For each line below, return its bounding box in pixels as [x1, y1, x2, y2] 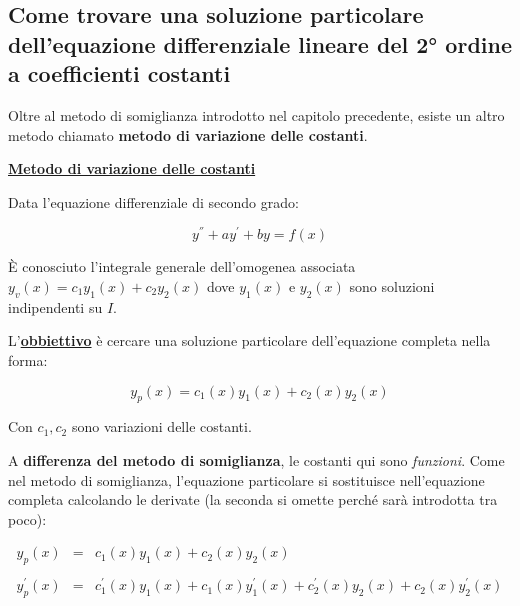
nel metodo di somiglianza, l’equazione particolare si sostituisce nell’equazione [8, 469, 485, 490]
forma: [8, 350, 48, 371]
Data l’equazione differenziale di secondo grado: [8, 191, 299, 212]
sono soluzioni [349, 276, 435, 297]
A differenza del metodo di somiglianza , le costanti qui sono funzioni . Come [8, 450, 505, 470]
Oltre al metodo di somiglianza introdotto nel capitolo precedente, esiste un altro [8, 104, 505, 125]
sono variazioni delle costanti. [71, 416, 252, 437]
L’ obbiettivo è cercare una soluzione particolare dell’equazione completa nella [8, 330, 491, 351]
